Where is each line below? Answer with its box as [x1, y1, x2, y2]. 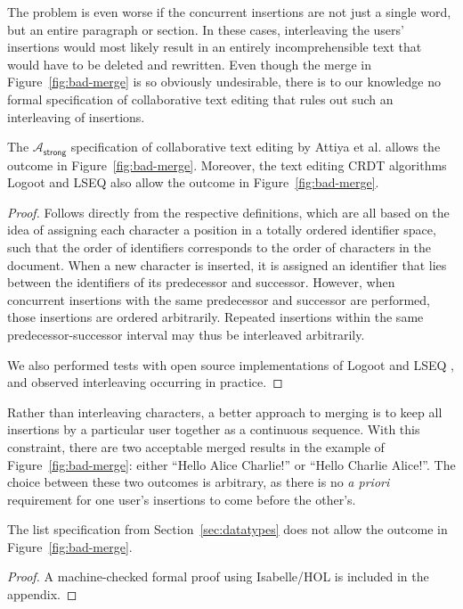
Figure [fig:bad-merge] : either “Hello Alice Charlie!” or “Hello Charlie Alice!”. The [7, 455, 456, 473]
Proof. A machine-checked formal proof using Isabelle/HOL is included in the [7, 567, 429, 586]
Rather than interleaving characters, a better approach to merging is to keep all [7, 402, 443, 421]
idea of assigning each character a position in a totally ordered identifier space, [7, 220, 436, 239]
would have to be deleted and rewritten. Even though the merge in [7, 54, 372, 73]
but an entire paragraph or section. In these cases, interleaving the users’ [7, 20, 404, 38]
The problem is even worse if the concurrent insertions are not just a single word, [7, 3, 451, 21]
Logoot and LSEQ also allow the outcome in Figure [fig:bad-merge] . [7, 173, 379, 192]
